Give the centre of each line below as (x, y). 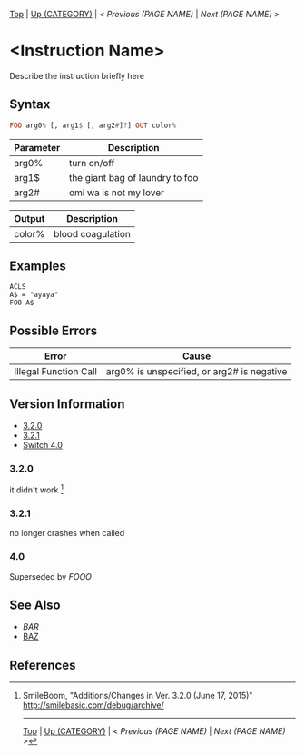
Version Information (67, 404)
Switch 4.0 (43, 445)
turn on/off (92, 163)
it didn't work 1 (36, 489)
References (43, 665)
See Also (35, 605)
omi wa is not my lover (117, 193)
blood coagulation (93, 233)
